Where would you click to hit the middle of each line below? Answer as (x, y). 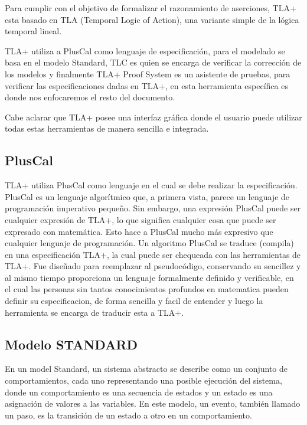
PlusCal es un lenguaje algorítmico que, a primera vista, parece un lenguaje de (147, 196)
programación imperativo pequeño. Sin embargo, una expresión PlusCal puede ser (153, 208)
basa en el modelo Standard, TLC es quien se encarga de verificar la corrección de (153, 62)
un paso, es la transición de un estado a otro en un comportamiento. (128, 415)
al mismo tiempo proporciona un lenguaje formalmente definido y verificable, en (149, 277)
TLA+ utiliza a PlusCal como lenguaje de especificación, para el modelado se (145, 50)
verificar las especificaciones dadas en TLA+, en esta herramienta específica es (146, 85)
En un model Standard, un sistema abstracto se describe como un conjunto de (146, 369)
